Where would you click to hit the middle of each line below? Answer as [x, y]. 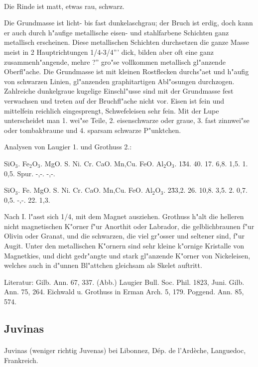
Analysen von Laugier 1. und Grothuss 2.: [68, 147]
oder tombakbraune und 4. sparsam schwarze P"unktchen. [93, 130]
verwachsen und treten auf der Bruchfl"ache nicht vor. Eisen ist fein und [114, 100]
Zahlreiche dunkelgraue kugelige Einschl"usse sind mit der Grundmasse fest [119, 91]
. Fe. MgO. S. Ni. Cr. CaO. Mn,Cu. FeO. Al [85, 190]
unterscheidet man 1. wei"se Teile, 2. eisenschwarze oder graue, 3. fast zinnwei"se [127, 120]
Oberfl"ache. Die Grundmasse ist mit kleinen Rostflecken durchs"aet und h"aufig [127, 71]
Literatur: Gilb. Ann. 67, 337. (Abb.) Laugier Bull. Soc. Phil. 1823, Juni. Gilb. [124, 282]
